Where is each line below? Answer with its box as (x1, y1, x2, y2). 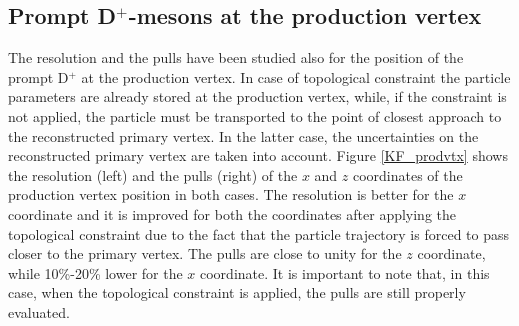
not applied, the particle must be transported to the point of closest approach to (8, 105, 502, 126)
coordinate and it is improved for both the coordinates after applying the (8, 203, 457, 224)
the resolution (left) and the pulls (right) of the (8, 164, 298, 185)
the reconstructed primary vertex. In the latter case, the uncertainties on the (8, 125, 479, 146)
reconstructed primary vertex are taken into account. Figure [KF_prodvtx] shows (8, 145, 508, 166)
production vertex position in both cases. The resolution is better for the (8, 184, 454, 205)
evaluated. (8, 301, 70, 322)
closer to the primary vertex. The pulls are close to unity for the (8, 243, 402, 264)
